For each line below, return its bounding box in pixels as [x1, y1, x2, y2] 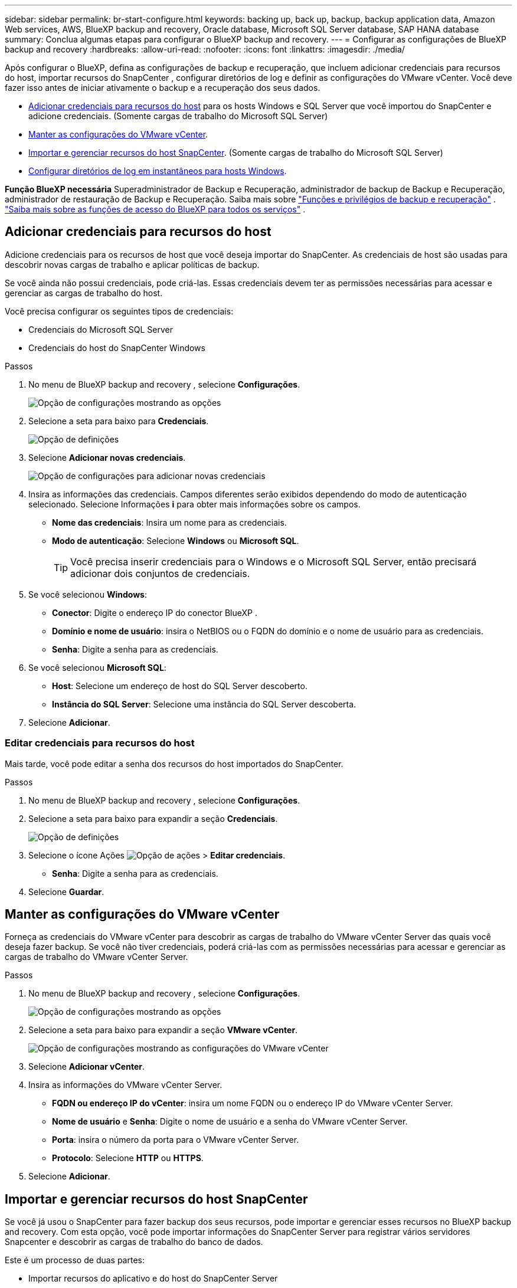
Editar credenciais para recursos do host [5, 737, 195, 749]
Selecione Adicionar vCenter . [28, 1061, 145, 1072]
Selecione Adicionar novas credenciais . [28, 452, 186, 463]
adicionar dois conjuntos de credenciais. [70, 567, 250, 579]
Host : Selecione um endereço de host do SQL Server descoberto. [52, 680, 307, 691]
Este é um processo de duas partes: [5, 1255, 145, 1266]
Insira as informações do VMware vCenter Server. [28, 1080, 222, 1090]
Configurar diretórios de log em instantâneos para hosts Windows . [28, 166, 287, 176]
